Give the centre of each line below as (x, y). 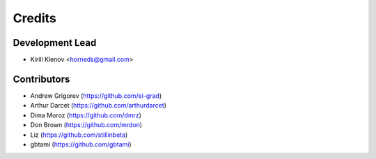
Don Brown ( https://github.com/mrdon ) (86, 125)
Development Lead (55, 43)
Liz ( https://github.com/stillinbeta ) (79, 135)
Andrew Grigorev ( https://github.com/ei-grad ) (96, 95)
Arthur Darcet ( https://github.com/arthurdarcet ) (99, 106)
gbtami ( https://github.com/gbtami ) (81, 144)
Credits (35, 18)
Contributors (41, 79)
